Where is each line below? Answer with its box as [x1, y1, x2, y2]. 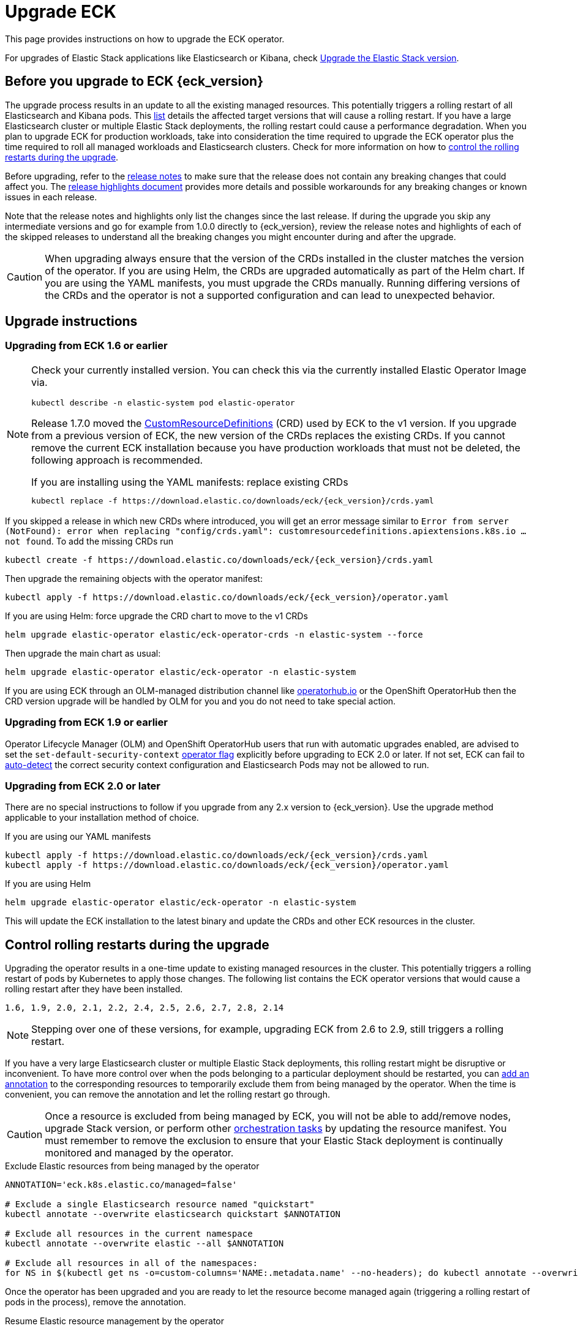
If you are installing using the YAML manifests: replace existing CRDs [31, 475, 348, 488]
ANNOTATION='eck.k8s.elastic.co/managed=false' [5, 1180, 238, 1190]
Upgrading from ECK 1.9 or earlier [5, 716, 168, 729]
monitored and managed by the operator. [45, 1147, 234, 1159]
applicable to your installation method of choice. [5, 812, 199, 823]
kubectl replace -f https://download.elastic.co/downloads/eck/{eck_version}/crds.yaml [31, 496, 434, 505]
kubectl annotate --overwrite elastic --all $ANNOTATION [5, 1239, 284, 1249]
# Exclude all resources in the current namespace [5, 1229, 253, 1239]
